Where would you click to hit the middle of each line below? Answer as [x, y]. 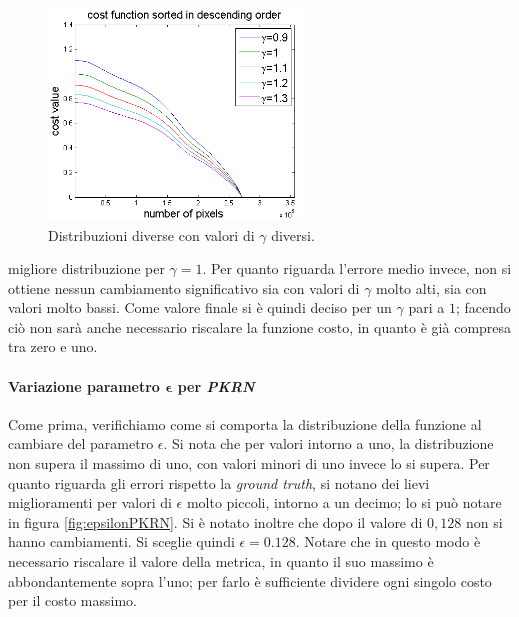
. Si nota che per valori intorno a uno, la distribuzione [328, 443]
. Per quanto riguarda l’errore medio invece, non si [357, 268]
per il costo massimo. [72, 600]
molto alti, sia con [431, 287]
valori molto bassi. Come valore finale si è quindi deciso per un [200, 307]
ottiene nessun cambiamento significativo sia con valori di [184, 287]
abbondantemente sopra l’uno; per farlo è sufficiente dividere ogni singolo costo [250, 580]
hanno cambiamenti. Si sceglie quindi [121, 541]
